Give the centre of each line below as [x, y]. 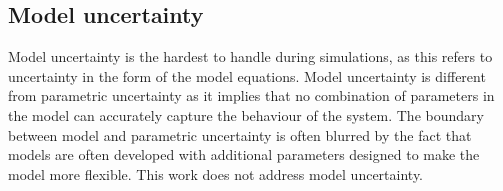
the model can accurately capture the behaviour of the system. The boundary [246, 114]
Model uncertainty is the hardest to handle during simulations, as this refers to [250, 56]
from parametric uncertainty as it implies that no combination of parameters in [251, 95]
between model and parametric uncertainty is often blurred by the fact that [240, 134]
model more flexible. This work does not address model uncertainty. [216, 173]
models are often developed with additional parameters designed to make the [244, 154]
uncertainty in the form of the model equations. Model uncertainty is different [247, 75]
